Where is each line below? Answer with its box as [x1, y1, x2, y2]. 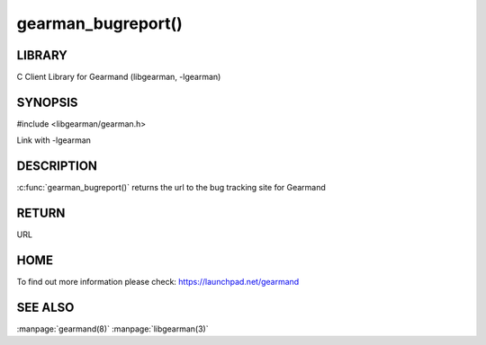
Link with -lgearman [16, 135, 92, 146]
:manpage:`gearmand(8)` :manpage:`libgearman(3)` [16, 323, 209, 334]
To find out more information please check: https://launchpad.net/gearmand [16, 277, 300, 287]
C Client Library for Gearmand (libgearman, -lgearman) [16, 72, 221, 83]
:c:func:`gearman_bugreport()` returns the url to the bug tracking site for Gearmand [16, 182, 326, 193]
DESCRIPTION [16, 158, 98, 174]
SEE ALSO [16, 299, 75, 314]
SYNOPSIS [16, 94, 78, 110]
